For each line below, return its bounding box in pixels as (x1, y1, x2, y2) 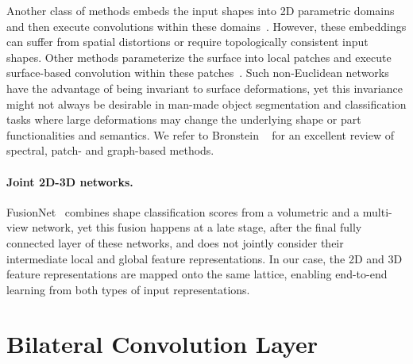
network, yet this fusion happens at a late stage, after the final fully (32, 219, 362, 236)
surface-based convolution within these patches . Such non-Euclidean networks (6, 64, 389, 81)
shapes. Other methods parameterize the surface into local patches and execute (6, 48, 392, 65)
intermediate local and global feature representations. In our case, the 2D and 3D (6, 250, 403, 266)
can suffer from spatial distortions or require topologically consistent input (6, 33, 369, 50)
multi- (362, 203, 392, 220)
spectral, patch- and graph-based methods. (6, 142, 214, 159)
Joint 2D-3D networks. (6, 173, 133, 190)
